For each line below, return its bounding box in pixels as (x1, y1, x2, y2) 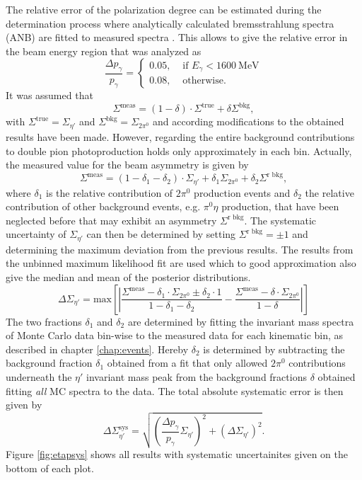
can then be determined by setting (86, 227, 236, 241)
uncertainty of (6, 227, 66, 241)
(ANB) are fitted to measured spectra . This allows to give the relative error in (6, 30, 348, 45)
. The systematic (244, 212, 317, 227)
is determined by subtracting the (203, 341, 345, 356)
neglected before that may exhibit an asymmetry (6, 212, 217, 227)
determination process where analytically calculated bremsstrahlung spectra (6, 16, 334, 30)
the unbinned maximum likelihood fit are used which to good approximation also (6, 256, 356, 270)
